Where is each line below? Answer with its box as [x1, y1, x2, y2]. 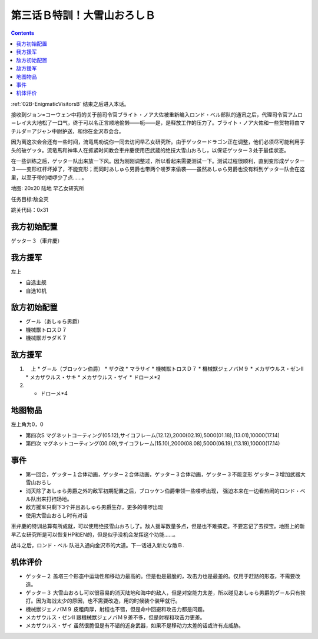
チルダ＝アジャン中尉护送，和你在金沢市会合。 [11, 127, 124, 135]
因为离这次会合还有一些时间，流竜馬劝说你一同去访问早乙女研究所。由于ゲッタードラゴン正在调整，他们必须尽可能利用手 [11, 138, 305, 145]
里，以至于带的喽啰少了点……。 [11, 174, 88, 181]
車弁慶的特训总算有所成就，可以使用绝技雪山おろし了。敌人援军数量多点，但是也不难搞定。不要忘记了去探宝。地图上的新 [11, 522, 305, 530]
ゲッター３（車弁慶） [11, 237, 63, 244]
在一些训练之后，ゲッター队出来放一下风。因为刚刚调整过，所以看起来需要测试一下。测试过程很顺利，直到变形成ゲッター [11, 158, 305, 165]
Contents [11, 29, 35, 36]
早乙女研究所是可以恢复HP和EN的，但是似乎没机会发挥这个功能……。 [11, 531, 179, 538]
